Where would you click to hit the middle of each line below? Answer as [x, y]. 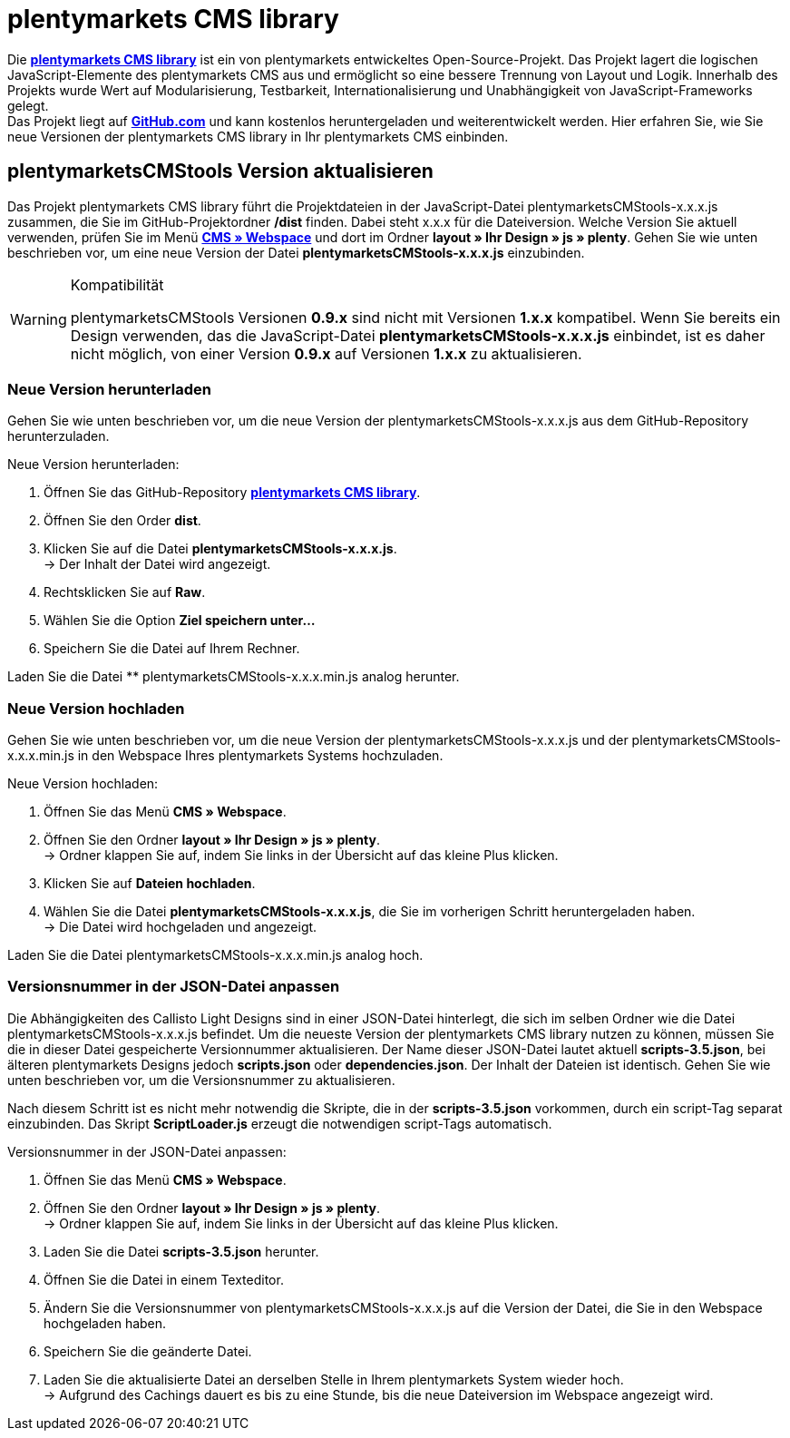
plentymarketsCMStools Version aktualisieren [220, 171]
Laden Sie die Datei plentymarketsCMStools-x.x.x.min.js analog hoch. [215, 955]
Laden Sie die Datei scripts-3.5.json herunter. [181, 1251]
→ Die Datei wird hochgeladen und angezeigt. [180, 927]
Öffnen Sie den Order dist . [122, 521]
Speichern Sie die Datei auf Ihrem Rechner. [172, 649]
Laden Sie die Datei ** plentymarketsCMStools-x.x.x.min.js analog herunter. [234, 677]
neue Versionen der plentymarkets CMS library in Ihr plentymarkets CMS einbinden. [258, 136]
